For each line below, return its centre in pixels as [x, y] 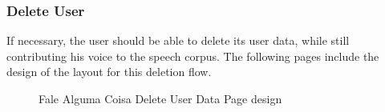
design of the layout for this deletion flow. [109, 72]
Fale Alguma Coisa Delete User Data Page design [160, 98]
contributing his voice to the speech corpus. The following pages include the [193, 56]
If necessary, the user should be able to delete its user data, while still [178, 40]
